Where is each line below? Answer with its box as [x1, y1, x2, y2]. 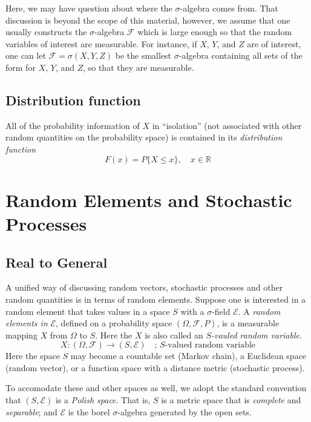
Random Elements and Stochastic [5, 187, 292, 212]
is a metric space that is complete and [161, 394, 301, 406]
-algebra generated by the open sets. [117, 405, 252, 418]
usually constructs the [5, 25, 87, 38]
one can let [5, 49, 46, 62]
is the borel [68, 405, 110, 418]
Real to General [5, 252, 108, 271]
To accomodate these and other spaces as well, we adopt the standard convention [5, 381, 307, 394]
